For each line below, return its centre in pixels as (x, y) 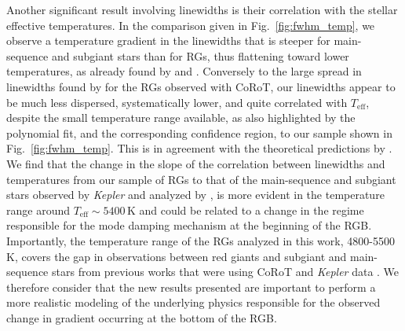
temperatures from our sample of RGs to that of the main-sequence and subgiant (201, 179)
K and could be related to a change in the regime (245, 210)
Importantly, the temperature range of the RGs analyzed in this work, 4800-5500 (201, 240)
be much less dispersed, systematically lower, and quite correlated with (177, 102)
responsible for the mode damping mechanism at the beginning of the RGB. (189, 225)
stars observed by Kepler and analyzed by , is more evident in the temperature (195, 195)
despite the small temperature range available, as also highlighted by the (181, 118)
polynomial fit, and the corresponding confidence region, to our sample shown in (199, 132)
